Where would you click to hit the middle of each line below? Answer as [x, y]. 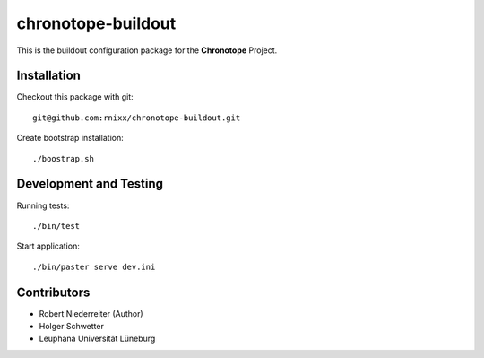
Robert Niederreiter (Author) [91, 313]
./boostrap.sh [63, 158]
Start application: [48, 246]
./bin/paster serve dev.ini [94, 266]
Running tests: [43, 205]
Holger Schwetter [72, 326]
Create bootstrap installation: [70, 138]
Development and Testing [90, 184]
